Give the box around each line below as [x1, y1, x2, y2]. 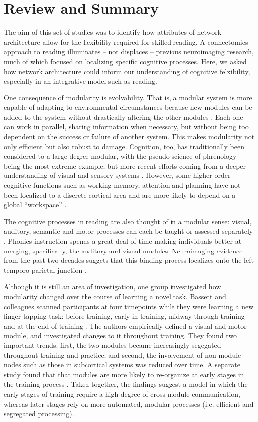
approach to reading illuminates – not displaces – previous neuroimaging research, [4, 46, 254, 57]
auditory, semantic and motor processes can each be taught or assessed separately [4, 226, 253, 236]
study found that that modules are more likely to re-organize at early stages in [4, 369, 244, 379]
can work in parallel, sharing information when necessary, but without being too [4, 121, 249, 132]
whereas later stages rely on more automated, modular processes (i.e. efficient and [4, 398, 254, 409]
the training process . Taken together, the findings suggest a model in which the [4, 379, 248, 389]
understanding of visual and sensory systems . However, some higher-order [4, 170, 231, 180]
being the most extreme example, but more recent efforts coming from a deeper [4, 160, 246, 170]
